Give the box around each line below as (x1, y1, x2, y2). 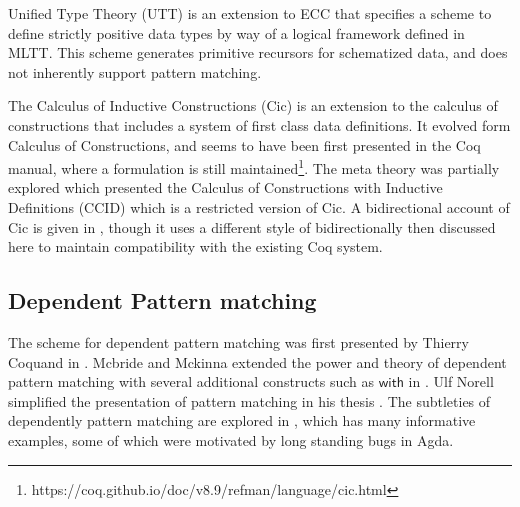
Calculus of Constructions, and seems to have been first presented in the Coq (8, 134, 481, 155)
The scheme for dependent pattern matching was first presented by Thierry (8, 331, 469, 352)
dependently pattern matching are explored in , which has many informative (8, 410, 476, 431)
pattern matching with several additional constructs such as (8, 371, 375, 392)
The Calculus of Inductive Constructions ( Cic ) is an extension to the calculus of (8, 95, 498, 116)
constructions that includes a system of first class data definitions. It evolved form (8, 114, 511, 135)
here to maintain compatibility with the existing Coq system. (8, 236, 383, 257)
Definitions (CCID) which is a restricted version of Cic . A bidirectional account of (8, 197, 510, 217)
